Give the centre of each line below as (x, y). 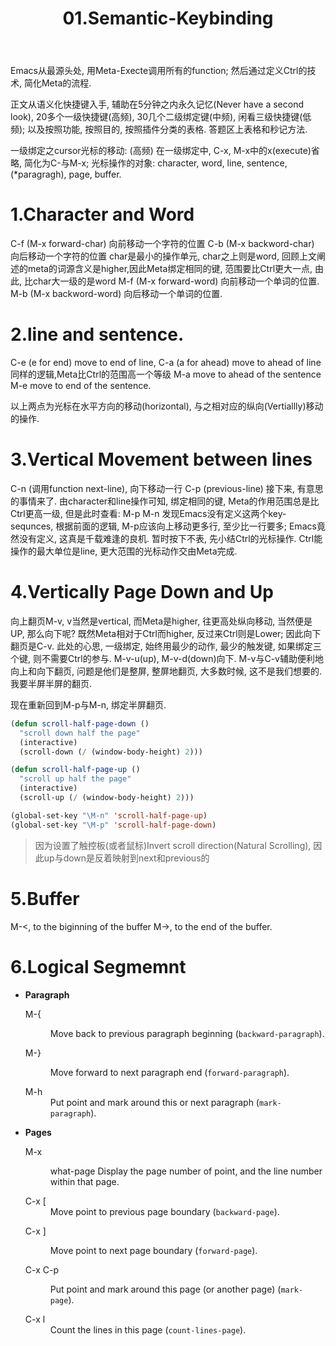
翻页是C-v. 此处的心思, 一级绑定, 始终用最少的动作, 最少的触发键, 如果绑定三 (166, 646)
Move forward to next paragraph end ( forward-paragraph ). (169, 1072)
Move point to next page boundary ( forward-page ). (153, 1250)
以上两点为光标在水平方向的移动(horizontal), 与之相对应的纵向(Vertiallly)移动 (167, 406)
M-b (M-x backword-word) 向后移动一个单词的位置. (116, 294)
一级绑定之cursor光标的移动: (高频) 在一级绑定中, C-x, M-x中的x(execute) (161, 151)
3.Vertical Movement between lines (161, 459)
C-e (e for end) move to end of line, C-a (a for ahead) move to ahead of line (166, 363)
